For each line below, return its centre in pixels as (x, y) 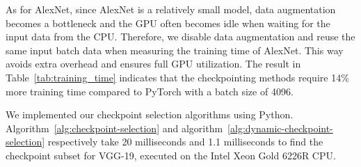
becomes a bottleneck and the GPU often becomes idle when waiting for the (168, 23)
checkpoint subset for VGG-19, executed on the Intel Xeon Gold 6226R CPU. (171, 155)
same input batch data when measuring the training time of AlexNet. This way (175, 50)
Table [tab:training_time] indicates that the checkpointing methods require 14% (177, 77)
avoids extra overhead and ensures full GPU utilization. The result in (153, 64)
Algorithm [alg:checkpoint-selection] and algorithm (114, 128)
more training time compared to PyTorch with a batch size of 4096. (150, 91)
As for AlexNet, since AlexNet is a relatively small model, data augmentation (171, 9)
